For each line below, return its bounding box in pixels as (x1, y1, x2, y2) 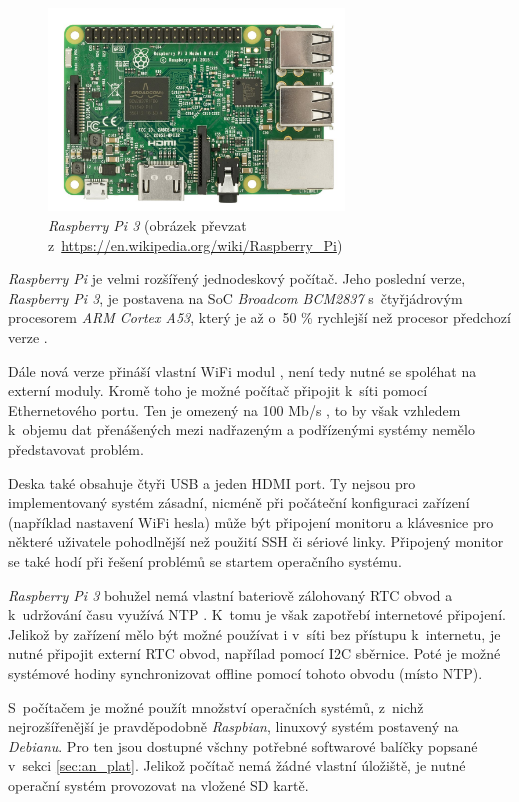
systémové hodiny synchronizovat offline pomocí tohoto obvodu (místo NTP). (8, 662, 483, 683)
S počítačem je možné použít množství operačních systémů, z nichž (8, 696, 424, 717)
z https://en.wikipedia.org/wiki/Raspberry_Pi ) (48, 234, 343, 255)
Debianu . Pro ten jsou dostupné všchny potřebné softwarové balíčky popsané (8, 735, 478, 756)
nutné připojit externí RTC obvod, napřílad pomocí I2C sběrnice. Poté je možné (8, 643, 501, 664)
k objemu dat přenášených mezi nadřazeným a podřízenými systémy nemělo (8, 419, 475, 440)
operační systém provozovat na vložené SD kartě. (8, 774, 309, 795)
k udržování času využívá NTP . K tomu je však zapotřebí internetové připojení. (8, 604, 506, 625)
